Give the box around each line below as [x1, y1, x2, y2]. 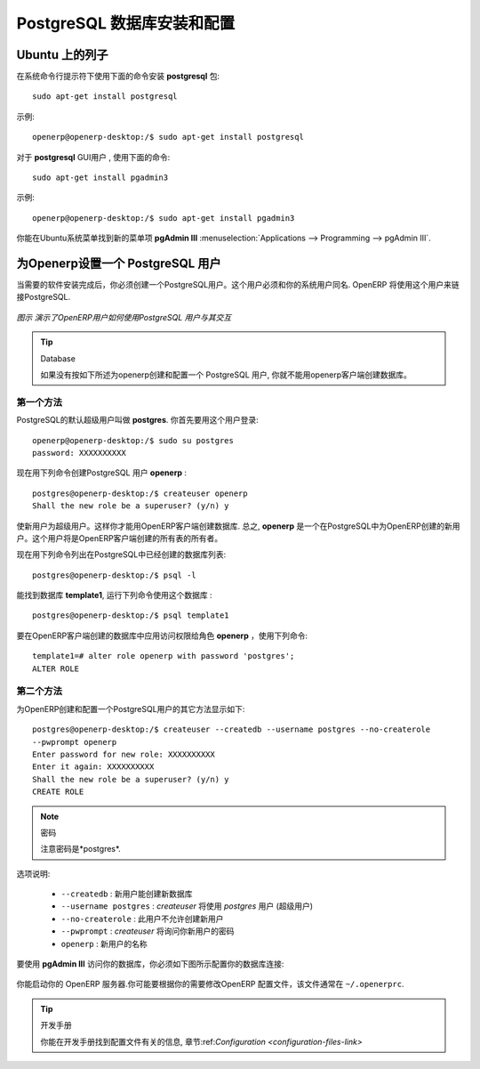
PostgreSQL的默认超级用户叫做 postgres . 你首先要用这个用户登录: [16, 415, 260, 425]
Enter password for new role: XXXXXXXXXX [32, 749, 215, 759]
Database [40, 352, 76, 364]
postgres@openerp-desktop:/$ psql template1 [32, 611, 230, 620]
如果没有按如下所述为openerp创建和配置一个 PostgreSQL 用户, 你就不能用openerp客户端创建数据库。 [40, 369, 412, 380]
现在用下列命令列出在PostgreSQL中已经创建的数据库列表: [16, 549, 227, 560]
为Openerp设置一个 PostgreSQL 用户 [16, 256, 221, 271]
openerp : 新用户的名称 [60, 938, 148, 949]
